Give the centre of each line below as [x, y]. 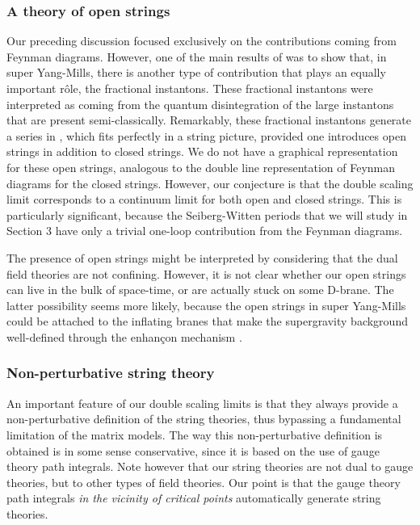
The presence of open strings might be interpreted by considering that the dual [202, 257]
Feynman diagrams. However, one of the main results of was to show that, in [197, 56]
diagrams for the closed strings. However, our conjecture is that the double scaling [210, 183]
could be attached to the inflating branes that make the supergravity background [207, 321]
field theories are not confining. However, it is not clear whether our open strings [206, 273]
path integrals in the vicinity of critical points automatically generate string [194, 498]
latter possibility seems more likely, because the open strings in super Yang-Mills [206, 305]
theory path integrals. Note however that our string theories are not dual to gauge [210, 466]
